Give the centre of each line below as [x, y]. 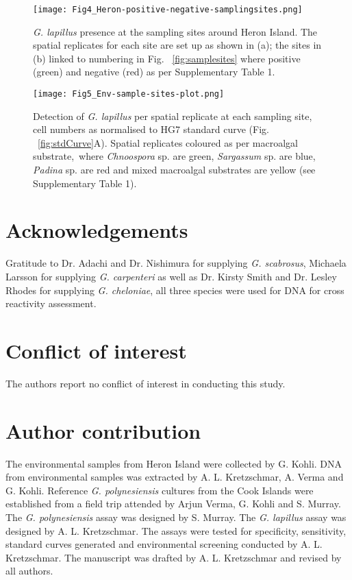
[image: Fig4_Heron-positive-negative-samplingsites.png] [168, 10]
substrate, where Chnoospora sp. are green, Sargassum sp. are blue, [174, 156]
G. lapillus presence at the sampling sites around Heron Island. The [175, 31]
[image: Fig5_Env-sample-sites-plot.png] [129, 94]
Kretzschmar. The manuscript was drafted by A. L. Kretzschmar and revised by [174, 557]
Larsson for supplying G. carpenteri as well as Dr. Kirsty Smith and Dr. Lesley [171, 276]
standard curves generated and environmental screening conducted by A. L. [164, 544]
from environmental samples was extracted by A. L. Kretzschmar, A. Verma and [175, 477]
